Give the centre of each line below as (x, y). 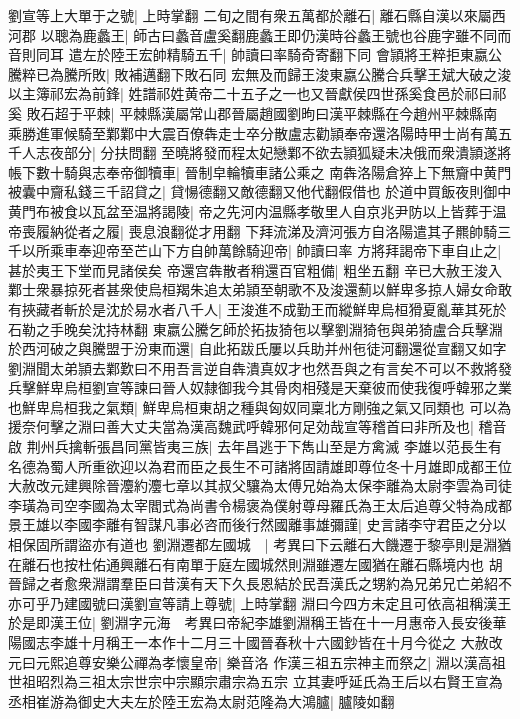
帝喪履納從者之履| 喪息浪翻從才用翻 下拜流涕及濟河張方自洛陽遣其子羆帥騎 (253, 230)
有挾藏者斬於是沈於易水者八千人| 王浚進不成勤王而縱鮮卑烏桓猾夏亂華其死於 (257, 308)
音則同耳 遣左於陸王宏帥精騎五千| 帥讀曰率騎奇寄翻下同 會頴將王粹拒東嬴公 (255, 54)
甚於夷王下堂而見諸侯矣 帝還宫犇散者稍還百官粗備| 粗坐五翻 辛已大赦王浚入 (255, 269)
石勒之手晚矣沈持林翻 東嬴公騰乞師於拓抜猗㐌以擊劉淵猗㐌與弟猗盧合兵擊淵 (255, 328)
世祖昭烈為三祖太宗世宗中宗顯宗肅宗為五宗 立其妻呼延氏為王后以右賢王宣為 (255, 681)
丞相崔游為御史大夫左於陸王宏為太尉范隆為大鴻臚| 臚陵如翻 (201, 700)
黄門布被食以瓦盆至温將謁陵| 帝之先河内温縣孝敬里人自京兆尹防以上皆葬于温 (257, 210)
